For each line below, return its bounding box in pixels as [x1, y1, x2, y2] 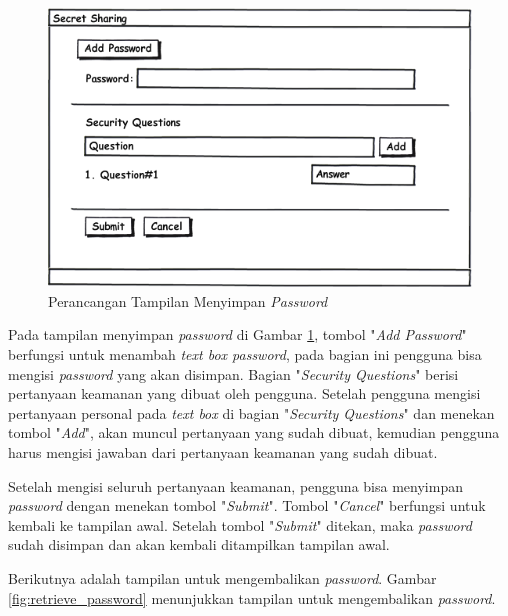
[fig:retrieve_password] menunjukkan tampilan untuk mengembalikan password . [8, 587, 496, 608]
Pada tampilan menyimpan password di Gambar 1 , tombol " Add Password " [8, 324, 467, 345]
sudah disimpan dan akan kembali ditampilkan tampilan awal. [8, 534, 390, 555]
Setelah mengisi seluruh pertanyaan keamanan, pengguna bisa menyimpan [8, 475, 463, 496]
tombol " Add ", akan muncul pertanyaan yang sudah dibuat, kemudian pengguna [8, 422, 500, 443]
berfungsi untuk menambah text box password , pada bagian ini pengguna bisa [8, 344, 482, 365]
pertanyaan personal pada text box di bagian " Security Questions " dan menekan [8, 402, 495, 423]
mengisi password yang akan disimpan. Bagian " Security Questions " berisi [8, 363, 459, 384]
